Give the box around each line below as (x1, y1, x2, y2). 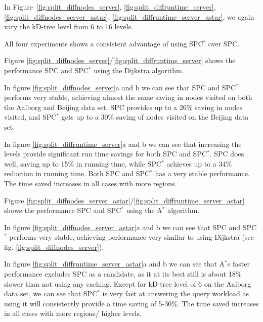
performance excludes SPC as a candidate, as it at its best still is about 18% (4, 269, 242, 279)
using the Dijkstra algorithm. (94, 65, 184, 75)
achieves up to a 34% (166, 158, 232, 169)
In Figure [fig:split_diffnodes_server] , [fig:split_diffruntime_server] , (4, 2, 216, 12)
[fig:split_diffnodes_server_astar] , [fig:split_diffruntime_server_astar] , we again (4, 11, 254, 22)
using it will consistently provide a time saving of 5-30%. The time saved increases (4, 298, 259, 308)
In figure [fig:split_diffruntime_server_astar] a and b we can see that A (4, 258, 225, 269)
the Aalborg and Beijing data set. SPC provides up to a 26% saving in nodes (4, 101, 242, 112)
